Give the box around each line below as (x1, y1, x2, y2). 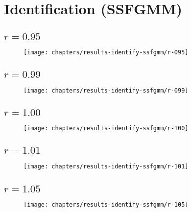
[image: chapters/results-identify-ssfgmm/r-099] (24, 87, 189, 94)
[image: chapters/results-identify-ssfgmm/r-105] (24, 201, 189, 209)
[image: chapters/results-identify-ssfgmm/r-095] (24, 49, 189, 56)
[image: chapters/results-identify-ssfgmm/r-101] (24, 163, 189, 170)
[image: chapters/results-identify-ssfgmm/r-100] (24, 125, 189, 132)
